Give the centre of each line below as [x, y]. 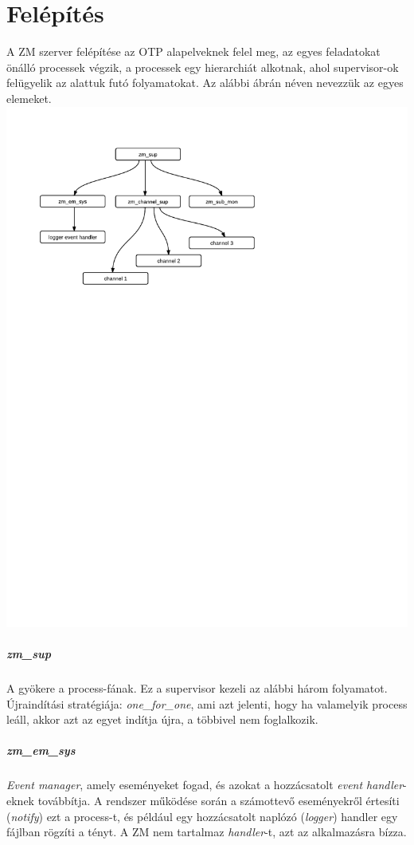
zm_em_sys [41, 750]
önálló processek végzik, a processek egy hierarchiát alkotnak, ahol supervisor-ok [203, 67]
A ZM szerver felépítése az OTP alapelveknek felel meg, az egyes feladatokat [193, 51]
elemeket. [29, 98]
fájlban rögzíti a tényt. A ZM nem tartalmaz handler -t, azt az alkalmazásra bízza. [207, 832]
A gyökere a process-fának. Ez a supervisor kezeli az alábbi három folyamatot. [197, 688]
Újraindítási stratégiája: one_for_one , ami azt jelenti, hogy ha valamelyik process [207, 703]
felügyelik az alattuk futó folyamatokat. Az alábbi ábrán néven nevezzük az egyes [205, 83]
